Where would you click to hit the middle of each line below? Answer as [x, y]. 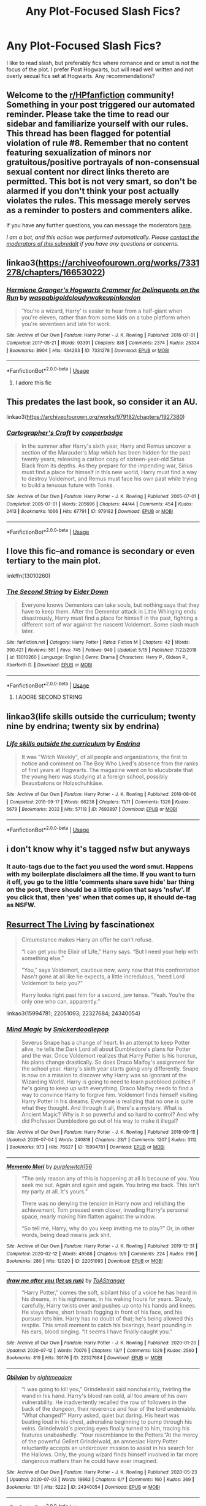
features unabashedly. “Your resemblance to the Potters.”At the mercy [110, 1435]
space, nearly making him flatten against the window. [89, 1216]
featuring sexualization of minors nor [79, 153]
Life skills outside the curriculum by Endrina [73, 743]
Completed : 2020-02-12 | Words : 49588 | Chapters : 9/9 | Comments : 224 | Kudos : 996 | [102, 1254]
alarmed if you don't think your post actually [93, 191]
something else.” [43, 958]
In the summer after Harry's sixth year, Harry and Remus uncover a [106, 446]
